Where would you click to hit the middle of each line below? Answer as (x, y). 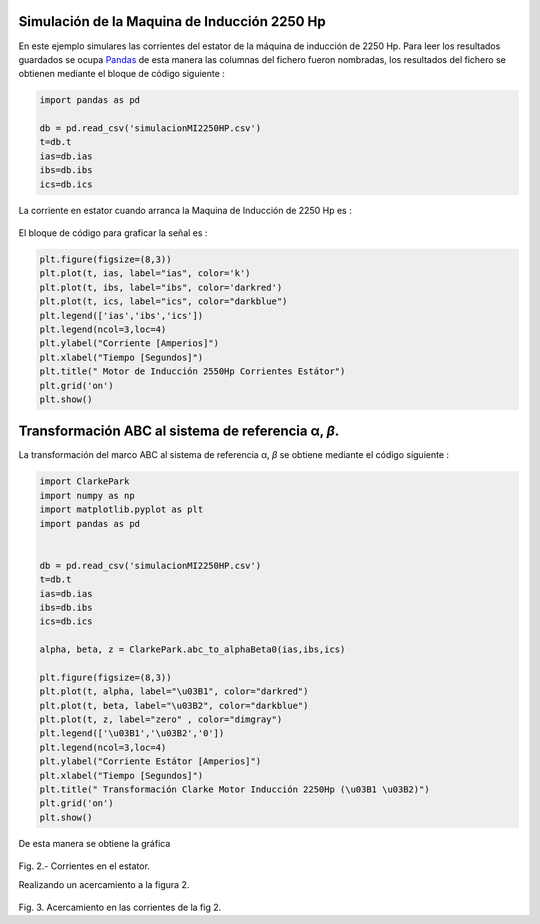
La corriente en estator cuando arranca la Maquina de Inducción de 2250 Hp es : (185, 210)
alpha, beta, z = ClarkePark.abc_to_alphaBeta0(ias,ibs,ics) (192, 649)
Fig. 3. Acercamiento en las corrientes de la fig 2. (120, 907)
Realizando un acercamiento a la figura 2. (104, 884)
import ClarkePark (84, 481)
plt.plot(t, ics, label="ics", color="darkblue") (163, 301)
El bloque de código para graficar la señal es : (113, 233)
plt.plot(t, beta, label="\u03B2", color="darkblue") (174, 705)
